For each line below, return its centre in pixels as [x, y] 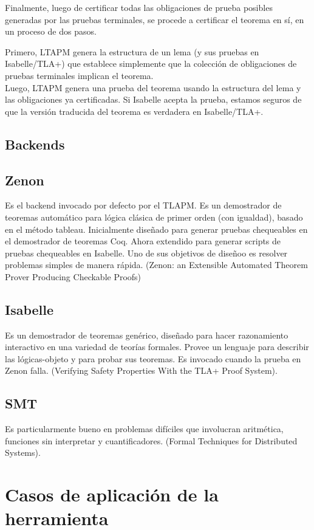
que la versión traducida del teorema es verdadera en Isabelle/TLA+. [134, 111]
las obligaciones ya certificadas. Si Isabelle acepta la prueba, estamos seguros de [153, 99]
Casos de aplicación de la [112, 494]
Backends [35, 144]
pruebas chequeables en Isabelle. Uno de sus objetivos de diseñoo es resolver [146, 253]
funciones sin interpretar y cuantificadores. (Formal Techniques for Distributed [151, 440]
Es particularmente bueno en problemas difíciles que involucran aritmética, [144, 429]
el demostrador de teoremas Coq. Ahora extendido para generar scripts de [143, 241]
